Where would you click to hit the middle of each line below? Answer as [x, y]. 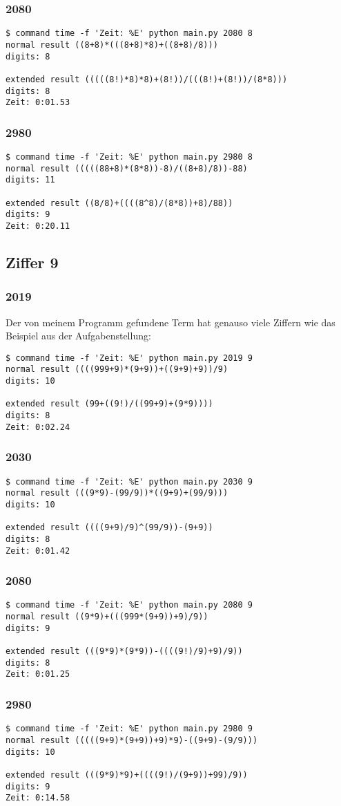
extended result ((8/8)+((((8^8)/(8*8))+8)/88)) [119, 203]
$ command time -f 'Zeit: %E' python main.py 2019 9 [129, 358]
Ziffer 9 [32, 262]
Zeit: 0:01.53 [38, 103]
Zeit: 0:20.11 [38, 226]
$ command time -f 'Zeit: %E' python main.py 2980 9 [129, 729]
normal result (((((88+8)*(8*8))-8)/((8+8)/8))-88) [127, 168]
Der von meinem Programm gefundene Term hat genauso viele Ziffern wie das [170, 322]
